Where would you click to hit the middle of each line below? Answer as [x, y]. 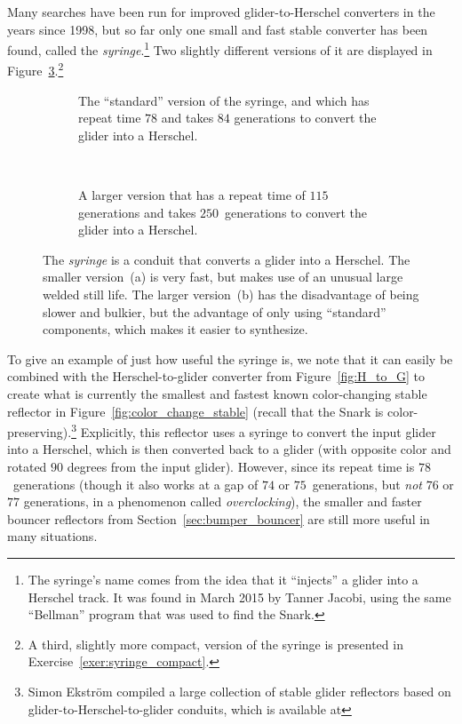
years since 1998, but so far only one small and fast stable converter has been [218, 29]
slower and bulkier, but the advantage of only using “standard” [215, 311]
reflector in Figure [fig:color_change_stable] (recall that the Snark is [195, 411]
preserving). [40, 431]
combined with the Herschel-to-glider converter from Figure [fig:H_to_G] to [216, 376]
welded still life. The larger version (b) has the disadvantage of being [231, 294]
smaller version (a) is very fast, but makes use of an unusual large [223, 277]
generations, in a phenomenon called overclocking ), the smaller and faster [223, 501]
